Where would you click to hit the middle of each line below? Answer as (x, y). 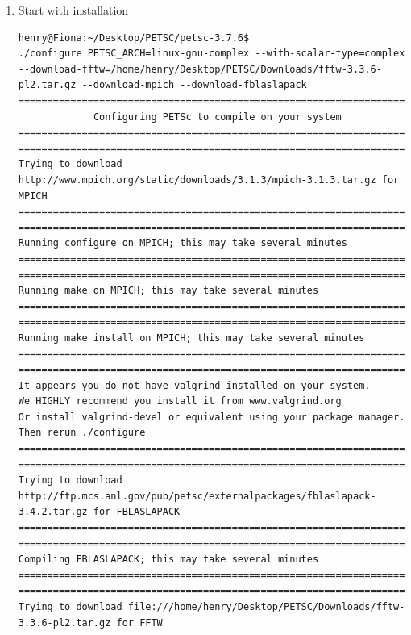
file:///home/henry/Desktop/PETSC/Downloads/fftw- (266, 606)
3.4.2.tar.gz (53, 512)
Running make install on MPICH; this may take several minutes (191, 338)
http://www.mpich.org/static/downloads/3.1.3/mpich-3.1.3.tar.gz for (209, 180)
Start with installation (73, 10)
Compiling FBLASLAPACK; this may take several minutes (168, 560)
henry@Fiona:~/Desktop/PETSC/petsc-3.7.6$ (134, 38)
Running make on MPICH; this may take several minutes (168, 291)
